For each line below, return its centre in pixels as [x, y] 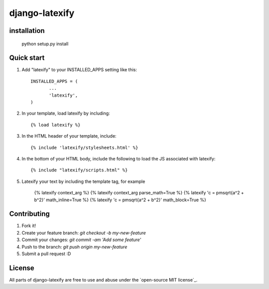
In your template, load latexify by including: [66, 113]
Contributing [29, 214]
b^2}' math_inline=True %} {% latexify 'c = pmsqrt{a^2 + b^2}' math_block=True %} [120, 200]
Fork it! [29, 226]
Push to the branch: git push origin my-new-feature [74, 247]
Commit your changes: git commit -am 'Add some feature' [81, 240]
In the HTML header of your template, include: [69, 136]
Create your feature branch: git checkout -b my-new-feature [84, 233]
